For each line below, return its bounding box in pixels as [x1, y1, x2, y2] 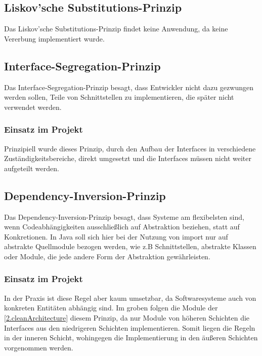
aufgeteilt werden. [4, 163, 59, 173]
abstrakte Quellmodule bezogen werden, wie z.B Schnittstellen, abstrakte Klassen [4, 241, 256, 252]
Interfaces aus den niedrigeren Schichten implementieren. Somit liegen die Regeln [4, 322, 255, 333]
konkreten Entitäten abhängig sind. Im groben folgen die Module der [4, 302, 218, 313]
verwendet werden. [4, 101, 62, 112]
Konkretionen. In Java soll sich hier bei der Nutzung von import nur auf [4, 231, 228, 242]
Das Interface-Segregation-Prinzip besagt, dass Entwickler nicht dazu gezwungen [4, 82, 253, 92]
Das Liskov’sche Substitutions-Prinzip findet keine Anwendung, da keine [4, 23, 228, 34]
